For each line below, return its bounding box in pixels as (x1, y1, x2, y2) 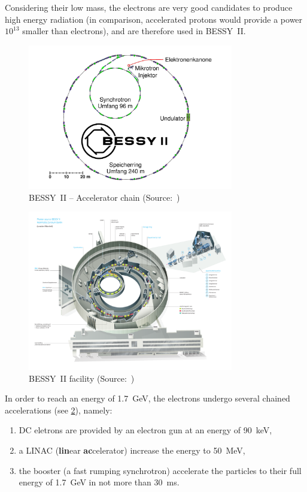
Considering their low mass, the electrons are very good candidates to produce (5, 1, 293, 13)
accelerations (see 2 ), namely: (5, 403, 113, 416)
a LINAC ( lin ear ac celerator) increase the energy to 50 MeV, (19, 444, 245, 457)
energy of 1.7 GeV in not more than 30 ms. (19, 476, 180, 488)
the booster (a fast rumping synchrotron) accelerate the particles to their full (19, 464, 302, 476)
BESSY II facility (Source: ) (29, 372, 135, 384)
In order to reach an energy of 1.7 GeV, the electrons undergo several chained (5, 392, 290, 405)
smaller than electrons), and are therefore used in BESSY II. (22, 25, 246, 37)
